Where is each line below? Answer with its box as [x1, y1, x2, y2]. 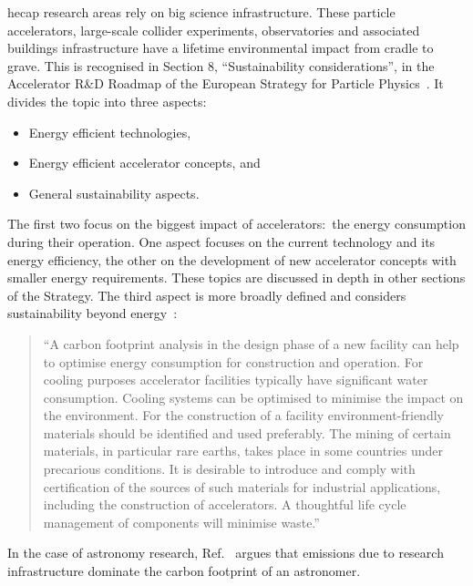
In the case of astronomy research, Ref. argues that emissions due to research [7, 543, 444, 562]
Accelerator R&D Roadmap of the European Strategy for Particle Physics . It [7, 74, 444, 93]
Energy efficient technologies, [28, 122, 191, 141]
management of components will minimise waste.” [43, 512, 320, 531]
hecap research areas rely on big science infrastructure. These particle [7, 3, 396, 21]
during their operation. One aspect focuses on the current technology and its [7, 231, 436, 251]
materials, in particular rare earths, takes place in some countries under [43, 441, 443, 460]
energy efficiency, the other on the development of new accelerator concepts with [7, 250, 457, 269]
